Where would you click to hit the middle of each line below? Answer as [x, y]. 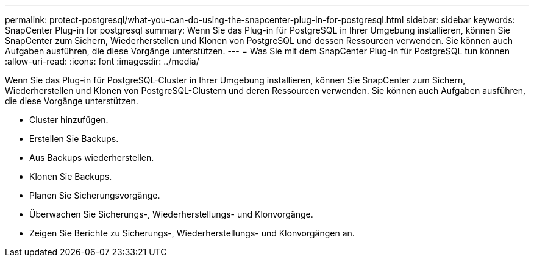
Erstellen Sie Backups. [74, 139]
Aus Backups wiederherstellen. [92, 158]
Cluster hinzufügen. [69, 120]
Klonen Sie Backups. [71, 176]
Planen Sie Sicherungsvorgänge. [95, 195]
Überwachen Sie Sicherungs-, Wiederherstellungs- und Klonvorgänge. [171, 214]
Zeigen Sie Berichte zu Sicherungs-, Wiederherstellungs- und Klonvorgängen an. [192, 233]
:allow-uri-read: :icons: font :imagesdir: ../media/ [102, 61]
